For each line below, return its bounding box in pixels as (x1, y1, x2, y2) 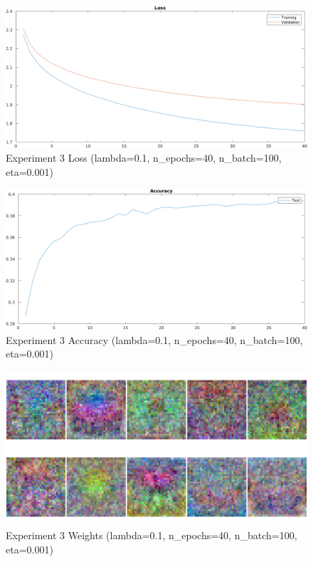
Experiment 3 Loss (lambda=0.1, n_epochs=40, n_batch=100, (6, 150, 282, 165)
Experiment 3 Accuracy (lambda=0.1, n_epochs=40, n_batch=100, (6, 332, 303, 347)
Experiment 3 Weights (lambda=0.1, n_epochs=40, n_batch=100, (6, 528, 297, 543)
